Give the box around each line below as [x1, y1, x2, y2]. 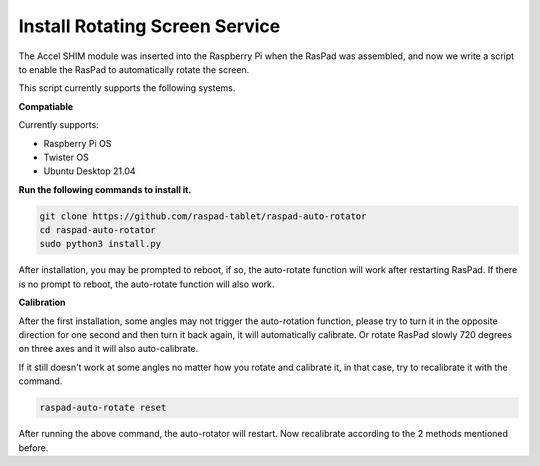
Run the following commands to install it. [18, 183, 192, 195]
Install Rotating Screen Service [18, 15, 281, 37]
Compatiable [18, 100, 74, 112]
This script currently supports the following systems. [18, 82, 236, 94]
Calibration [18, 296, 66, 309]
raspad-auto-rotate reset [39, 402, 167, 414]
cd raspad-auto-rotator [39, 225, 157, 236]
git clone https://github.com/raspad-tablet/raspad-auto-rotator [39, 210, 367, 222]
